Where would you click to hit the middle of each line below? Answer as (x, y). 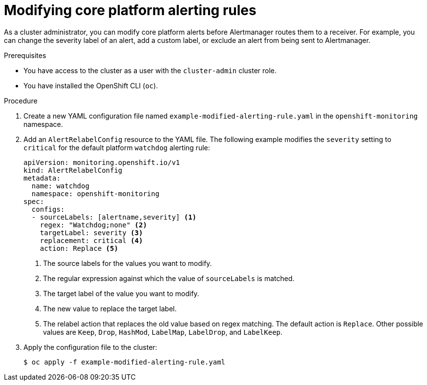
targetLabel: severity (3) (91, 233)
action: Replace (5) (79, 248)
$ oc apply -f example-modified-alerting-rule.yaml (125, 362)
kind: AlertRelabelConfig (73, 170)
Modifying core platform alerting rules (130, 10)
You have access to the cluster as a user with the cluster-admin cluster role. (150, 70)
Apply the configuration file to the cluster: (90, 347)
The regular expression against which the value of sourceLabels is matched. (169, 278)
